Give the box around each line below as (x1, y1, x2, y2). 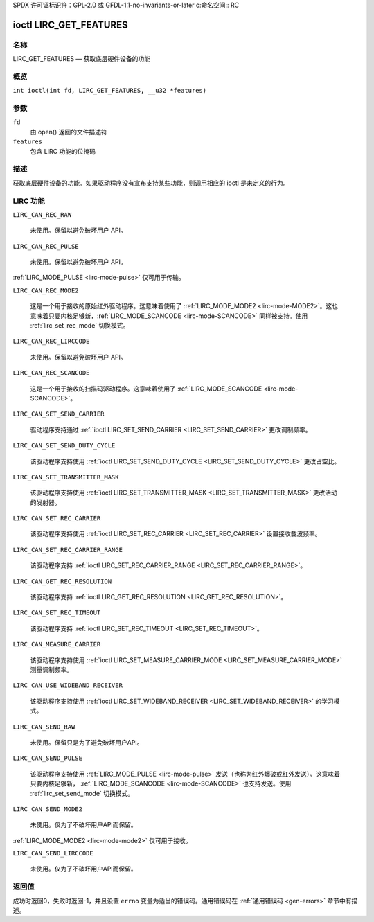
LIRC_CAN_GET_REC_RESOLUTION (12, 577, 112, 585)
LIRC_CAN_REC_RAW (12, 211, 72, 218)
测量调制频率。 (30, 666, 73, 673)
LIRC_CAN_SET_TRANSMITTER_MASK (12, 473, 119, 481)
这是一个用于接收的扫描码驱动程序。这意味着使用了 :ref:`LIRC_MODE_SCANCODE (30, 384, 262, 393)
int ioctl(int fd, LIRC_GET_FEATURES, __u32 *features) (12, 87, 207, 95)
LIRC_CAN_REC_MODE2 (12, 286, 79, 294)
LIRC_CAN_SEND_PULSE (12, 754, 83, 762)
